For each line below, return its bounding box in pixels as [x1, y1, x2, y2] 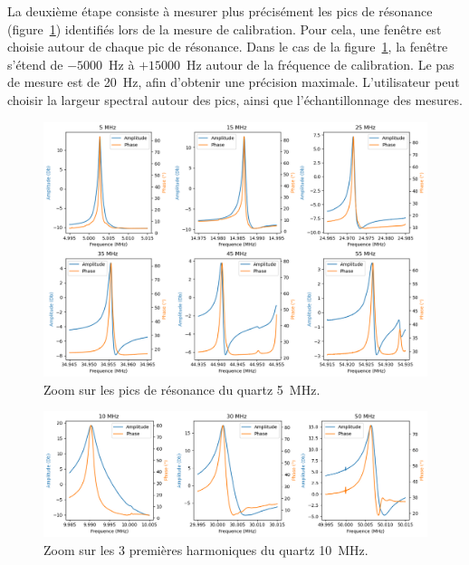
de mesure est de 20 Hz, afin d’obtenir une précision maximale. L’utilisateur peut [7, 72, 460, 91]
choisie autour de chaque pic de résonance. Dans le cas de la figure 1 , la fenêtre [7, 37, 448, 56]
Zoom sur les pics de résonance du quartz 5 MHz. [43, 379, 321, 398]
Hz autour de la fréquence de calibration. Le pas [187, 54, 455, 73]
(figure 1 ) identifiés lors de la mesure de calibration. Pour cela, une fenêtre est [7, 19, 442, 38]
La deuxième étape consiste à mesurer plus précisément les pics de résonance [7, 2, 433, 20]
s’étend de [7, 54, 63, 73]
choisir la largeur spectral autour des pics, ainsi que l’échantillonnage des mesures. [7, 90, 463, 109]
